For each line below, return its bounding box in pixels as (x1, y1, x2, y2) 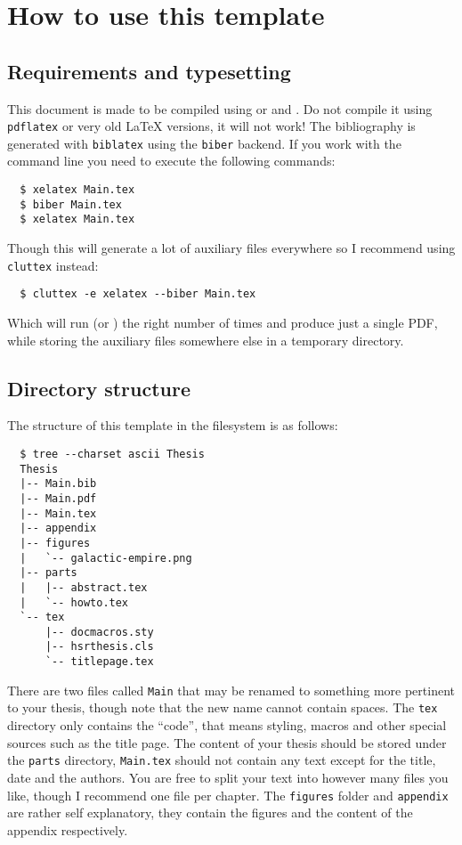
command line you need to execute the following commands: (7, 151, 336, 170)
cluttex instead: (7, 256, 99, 274)
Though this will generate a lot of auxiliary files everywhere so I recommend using (7, 239, 456, 257)
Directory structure (7, 374, 191, 402)
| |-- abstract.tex (20, 581, 148, 594)
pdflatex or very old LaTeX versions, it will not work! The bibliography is (7, 117, 416, 135)
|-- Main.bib (20, 477, 97, 491)
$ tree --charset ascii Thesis (20, 447, 205, 460)
